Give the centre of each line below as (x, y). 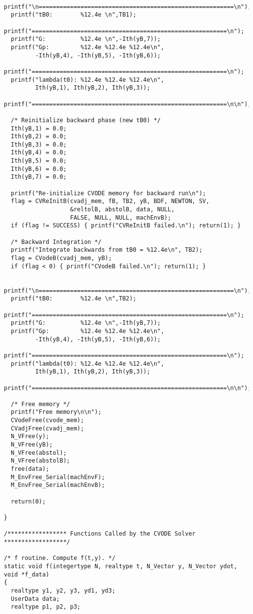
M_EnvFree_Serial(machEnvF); (58, 477)
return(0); (28, 501)
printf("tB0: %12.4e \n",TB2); (74, 299)
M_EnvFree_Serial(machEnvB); (58, 485)
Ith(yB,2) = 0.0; (39, 137)
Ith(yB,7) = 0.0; (39, 177)
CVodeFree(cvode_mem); (47, 420)
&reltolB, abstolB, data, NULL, (122, 210)
